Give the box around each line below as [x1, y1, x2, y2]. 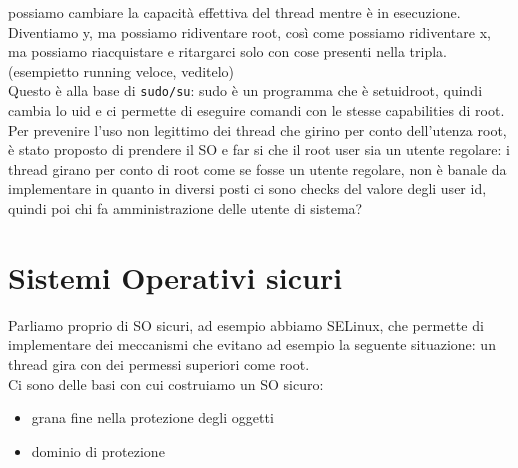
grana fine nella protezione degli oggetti [31, 407, 274, 428]
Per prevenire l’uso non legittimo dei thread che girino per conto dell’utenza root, [8, 119, 507, 140]
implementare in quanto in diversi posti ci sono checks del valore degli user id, [8, 178, 487, 199]
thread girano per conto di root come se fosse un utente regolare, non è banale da [8, 158, 507, 179]
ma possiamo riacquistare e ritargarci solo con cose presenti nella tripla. [8, 41, 447, 62]
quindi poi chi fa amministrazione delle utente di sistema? [8, 198, 363, 218]
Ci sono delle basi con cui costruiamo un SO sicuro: [8, 373, 324, 394]
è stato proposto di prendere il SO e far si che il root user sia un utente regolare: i [8, 139, 510, 160]
